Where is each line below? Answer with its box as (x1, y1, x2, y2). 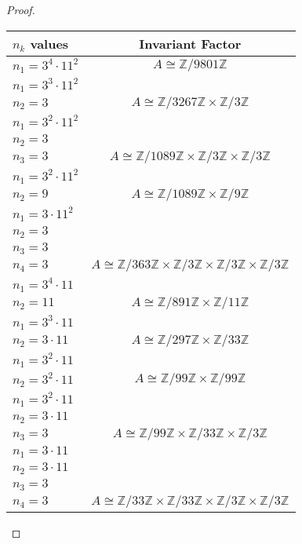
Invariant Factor (139, 34, 242, 53)
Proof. (6, 2, 35, 17)
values (30, 34, 69, 53)
